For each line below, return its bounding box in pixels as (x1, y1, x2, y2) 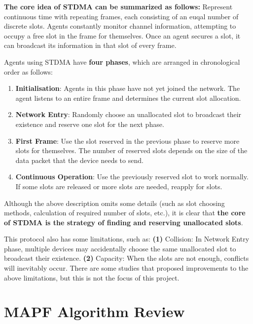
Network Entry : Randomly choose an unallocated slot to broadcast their (15, 109, 242, 120)
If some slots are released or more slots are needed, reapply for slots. (15, 181, 222, 191)
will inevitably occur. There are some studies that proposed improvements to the (4, 263, 249, 273)
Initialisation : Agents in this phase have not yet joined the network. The (15, 83, 240, 93)
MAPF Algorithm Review (4, 301, 185, 322)
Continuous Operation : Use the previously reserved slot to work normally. (15, 171, 249, 182)
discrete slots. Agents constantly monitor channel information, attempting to (4, 21, 236, 31)
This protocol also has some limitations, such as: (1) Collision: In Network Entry (4, 234, 250, 244)
